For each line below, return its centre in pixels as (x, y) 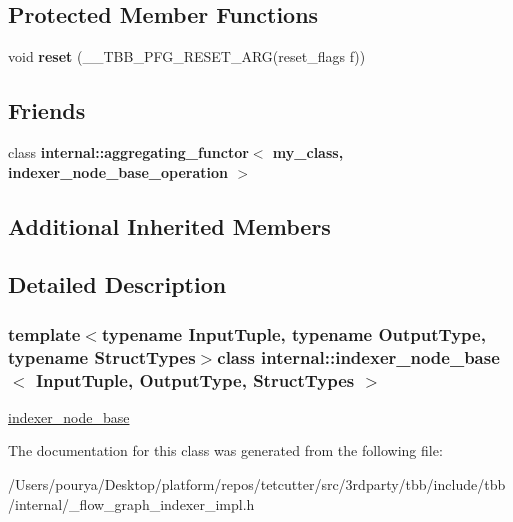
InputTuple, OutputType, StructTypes (195, 379)
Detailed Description (117, 284)
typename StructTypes (102, 356)
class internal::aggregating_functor (128, 152)
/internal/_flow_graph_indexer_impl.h (131, 503)
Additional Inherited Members (169, 225)
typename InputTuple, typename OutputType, (293, 333)
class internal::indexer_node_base (358, 356)
